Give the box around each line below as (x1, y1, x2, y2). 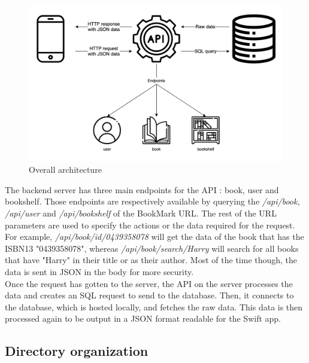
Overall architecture (29, 163, 102, 176)
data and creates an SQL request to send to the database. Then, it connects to (5, 289, 294, 301)
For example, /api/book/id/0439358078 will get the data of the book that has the (5, 230, 304, 243)
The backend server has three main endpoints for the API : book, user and (5, 183, 279, 196)
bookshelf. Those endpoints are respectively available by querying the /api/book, (5, 195, 300, 208)
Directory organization (5, 341, 149, 360)
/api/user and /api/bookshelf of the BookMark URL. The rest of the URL (5, 207, 277, 219)
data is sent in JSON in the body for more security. (5, 266, 194, 278)
